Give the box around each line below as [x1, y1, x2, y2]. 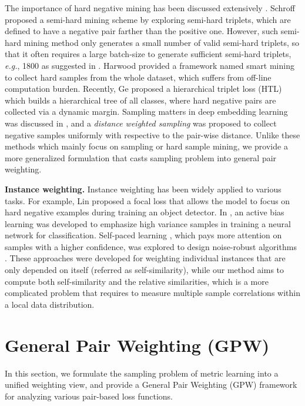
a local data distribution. [5, 298, 95, 310]
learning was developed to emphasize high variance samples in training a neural [5, 217, 291, 229]
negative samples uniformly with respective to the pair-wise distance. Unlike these [5, 128, 300, 141]
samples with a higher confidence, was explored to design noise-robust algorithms [5, 240, 297, 252]
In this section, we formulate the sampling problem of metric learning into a [5, 367, 279, 379]
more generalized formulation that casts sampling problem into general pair [5, 151, 277, 164]
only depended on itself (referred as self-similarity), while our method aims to [5, 264, 284, 276]
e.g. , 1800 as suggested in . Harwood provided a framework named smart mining [5, 59, 294, 71]
